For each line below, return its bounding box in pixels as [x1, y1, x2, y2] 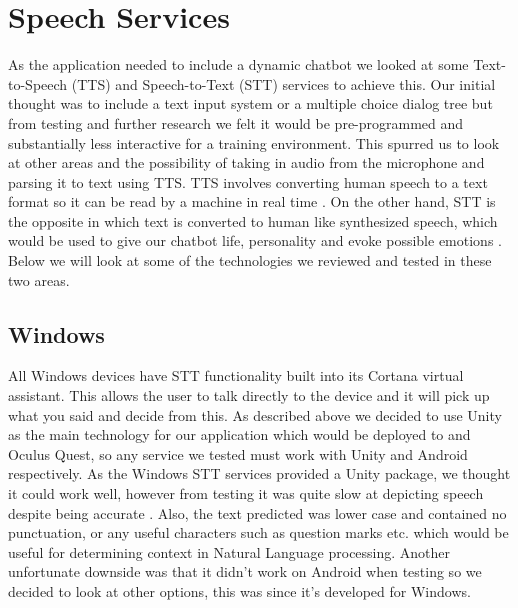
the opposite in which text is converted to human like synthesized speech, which [8, 210, 498, 231]
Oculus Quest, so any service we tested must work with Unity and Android [8, 443, 468, 464]
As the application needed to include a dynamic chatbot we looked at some [8, 54, 469, 75]
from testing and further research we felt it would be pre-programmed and [8, 112, 464, 133]
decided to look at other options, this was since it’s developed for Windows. [8, 580, 471, 601]
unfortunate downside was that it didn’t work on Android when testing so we [8, 561, 482, 582]
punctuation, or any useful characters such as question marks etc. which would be [8, 522, 509, 543]
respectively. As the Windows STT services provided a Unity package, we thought [8, 463, 511, 484]
